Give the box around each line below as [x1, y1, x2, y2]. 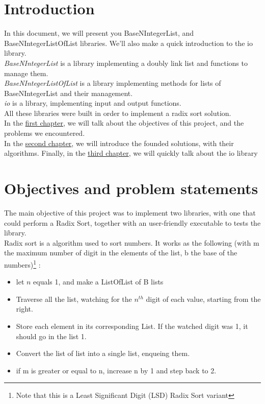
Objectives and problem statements [4, 178, 258, 199]
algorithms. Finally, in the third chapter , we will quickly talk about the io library [4, 148, 258, 158]
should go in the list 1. [16, 330, 87, 341]
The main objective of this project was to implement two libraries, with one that [4, 207, 256, 218]
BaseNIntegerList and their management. [4, 87, 133, 98]
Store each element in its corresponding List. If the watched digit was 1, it [16, 320, 248, 331]
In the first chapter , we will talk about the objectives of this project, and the [4, 117, 244, 128]
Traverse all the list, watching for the [16, 293, 132, 304]
